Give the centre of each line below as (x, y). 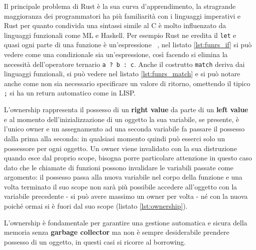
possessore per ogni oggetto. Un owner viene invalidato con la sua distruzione (121, 148)
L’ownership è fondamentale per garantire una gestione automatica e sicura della (126, 222)
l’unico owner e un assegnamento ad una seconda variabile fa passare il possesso (124, 129)
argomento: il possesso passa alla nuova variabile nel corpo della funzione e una (123, 177)
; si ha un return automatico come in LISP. (70, 93)
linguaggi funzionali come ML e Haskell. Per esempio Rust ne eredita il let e (120, 35)
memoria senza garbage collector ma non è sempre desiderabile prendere (117, 232)
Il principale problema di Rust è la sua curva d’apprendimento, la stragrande (120, 6)
